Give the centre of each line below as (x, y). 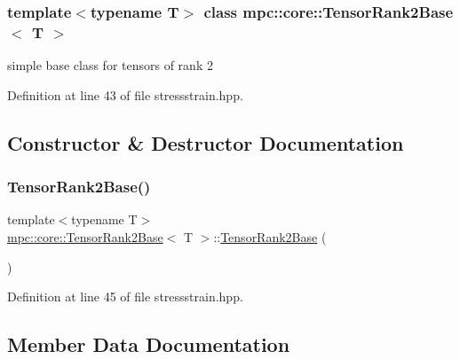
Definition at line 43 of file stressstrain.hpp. (125, 94)
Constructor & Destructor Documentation (206, 142)
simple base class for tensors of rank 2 (110, 65)
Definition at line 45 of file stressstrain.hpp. (125, 297)
